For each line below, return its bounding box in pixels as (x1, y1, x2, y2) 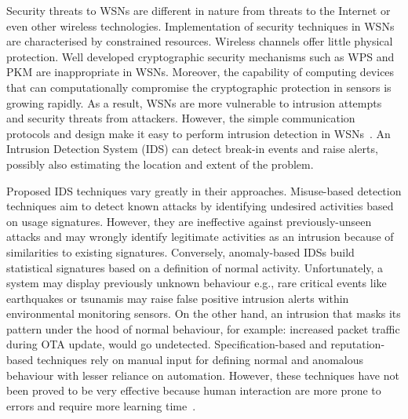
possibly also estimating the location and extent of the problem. (6, 155, 314, 172)
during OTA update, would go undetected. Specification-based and (6, 336, 327, 352)
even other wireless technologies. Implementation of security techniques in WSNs (6, 17, 395, 34)
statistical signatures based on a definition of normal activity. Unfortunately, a (6, 259, 384, 275)
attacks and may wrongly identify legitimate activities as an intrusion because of (6, 228, 394, 245)
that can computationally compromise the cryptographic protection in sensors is (6, 78, 392, 95)
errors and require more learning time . (6, 397, 196, 414)
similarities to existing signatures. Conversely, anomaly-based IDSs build (6, 243, 355, 260)
